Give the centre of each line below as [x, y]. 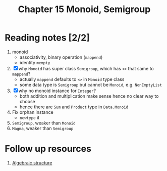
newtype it [30, 117]
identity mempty [35, 62]
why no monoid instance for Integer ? [57, 91]
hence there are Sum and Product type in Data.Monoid [74, 107]
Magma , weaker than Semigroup [43, 128]
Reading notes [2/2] [47, 38]
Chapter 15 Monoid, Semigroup [84, 9]
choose [27, 101]
